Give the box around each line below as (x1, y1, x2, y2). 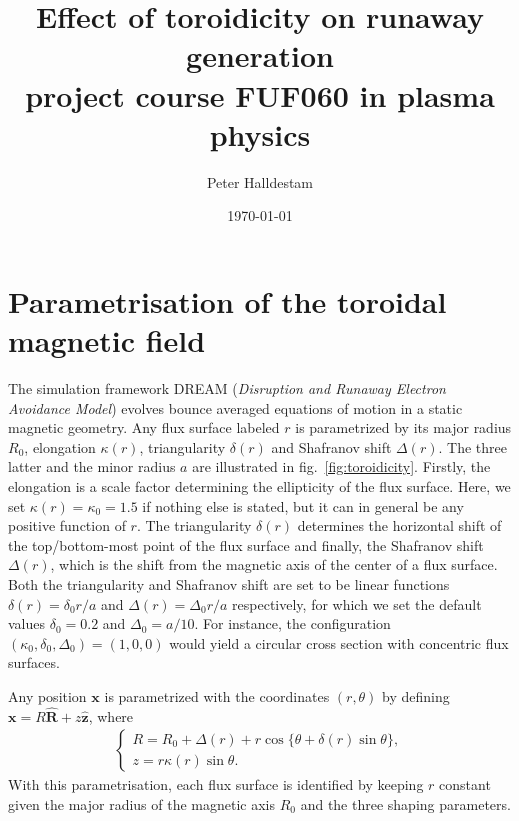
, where (88, 705, 134, 726)
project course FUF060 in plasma (25, 74, 495, 115)
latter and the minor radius (8, 456, 176, 477)
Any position (8, 685, 87, 706)
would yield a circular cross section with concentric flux (169, 632, 509, 653)
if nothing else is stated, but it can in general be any (142, 495, 464, 516)
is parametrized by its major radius (295, 417, 512, 438)
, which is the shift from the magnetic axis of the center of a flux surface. (50, 554, 498, 575)
